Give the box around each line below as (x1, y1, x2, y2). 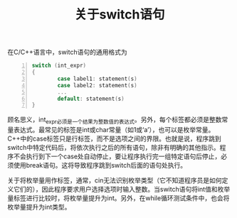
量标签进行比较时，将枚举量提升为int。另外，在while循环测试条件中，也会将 (7, 194, 230, 202)
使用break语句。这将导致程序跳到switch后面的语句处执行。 (13, 161, 187, 170)
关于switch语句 (74, 6, 165, 23)
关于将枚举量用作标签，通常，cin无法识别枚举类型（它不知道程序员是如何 (7, 176, 222, 185)
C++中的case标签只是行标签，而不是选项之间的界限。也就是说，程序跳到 (7, 134, 222, 143)
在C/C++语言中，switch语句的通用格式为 (7, 48, 127, 57)
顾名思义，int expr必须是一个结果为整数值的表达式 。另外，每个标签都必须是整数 (7, 115, 222, 126)
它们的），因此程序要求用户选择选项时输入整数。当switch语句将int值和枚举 (13, 185, 231, 194)
